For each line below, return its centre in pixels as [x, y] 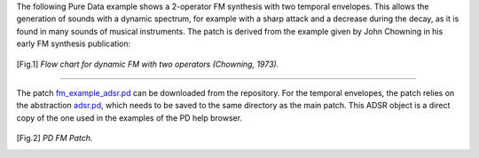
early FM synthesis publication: [74, 43]
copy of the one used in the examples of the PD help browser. [130, 118]
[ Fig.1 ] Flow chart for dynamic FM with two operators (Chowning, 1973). [148, 64]
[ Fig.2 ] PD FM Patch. [55, 138]
